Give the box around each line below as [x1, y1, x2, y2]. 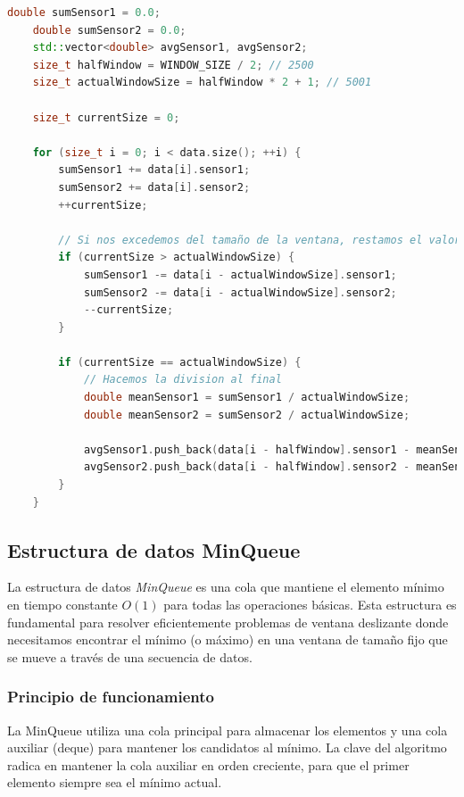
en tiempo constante [7, 595, 118, 614]
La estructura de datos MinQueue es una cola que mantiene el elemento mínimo [7, 577, 444, 596]
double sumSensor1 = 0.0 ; [7, 6, 161, 19]
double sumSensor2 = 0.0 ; [32, 23, 186, 37]
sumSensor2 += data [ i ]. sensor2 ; [58, 180, 251, 194]
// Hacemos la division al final [83, 373, 282, 386]
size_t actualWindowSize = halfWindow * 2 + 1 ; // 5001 [32, 76, 372, 89]
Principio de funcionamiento [7, 685, 214, 708]
